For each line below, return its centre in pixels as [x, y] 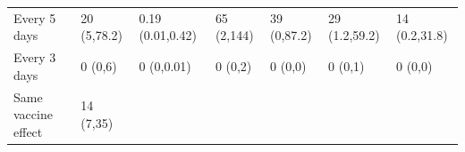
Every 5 [35, 17]
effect [28, 131]
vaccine [33, 114]
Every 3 [35, 57]
